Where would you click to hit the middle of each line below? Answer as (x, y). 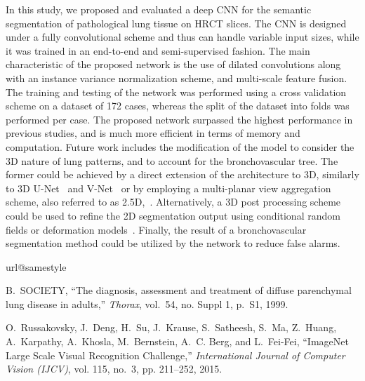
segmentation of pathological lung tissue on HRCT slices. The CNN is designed (176, 23)
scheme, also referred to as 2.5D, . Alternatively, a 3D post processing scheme (173, 202)
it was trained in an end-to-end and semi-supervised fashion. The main (158, 50)
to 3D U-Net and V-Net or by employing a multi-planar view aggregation (168, 188)
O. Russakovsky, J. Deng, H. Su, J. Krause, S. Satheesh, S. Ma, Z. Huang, (171, 327)
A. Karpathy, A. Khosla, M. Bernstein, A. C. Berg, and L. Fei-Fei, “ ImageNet (177, 341)
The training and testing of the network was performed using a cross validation (176, 92)
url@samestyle (36, 266)
